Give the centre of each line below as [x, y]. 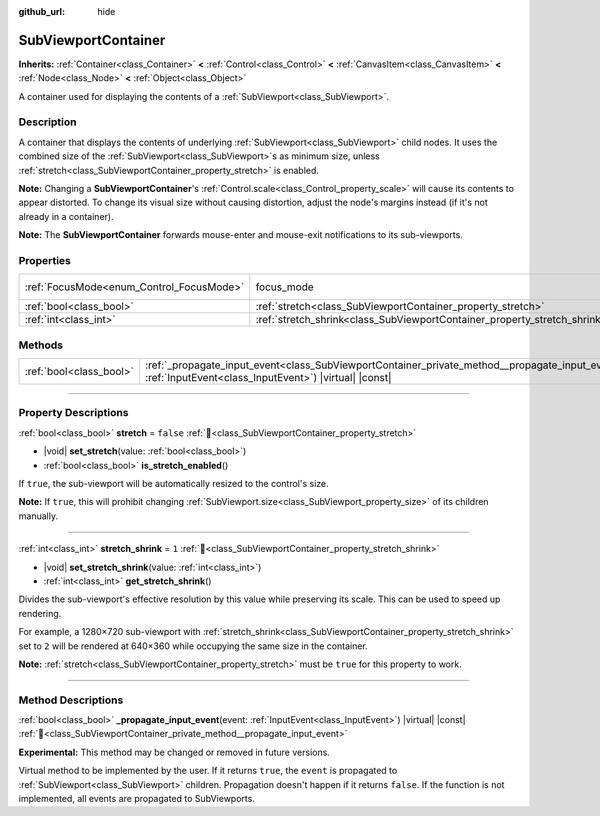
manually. [38, 516]
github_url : [41, 11]
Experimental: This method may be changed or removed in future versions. [174, 752]
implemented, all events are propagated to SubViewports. [136, 798]
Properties [45, 260]
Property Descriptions [73, 413]
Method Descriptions [71, 700]
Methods [41, 345]
